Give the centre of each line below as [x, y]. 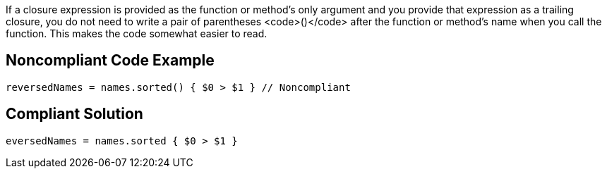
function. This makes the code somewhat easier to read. [137, 33]
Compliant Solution [74, 114]
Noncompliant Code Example [110, 61]
